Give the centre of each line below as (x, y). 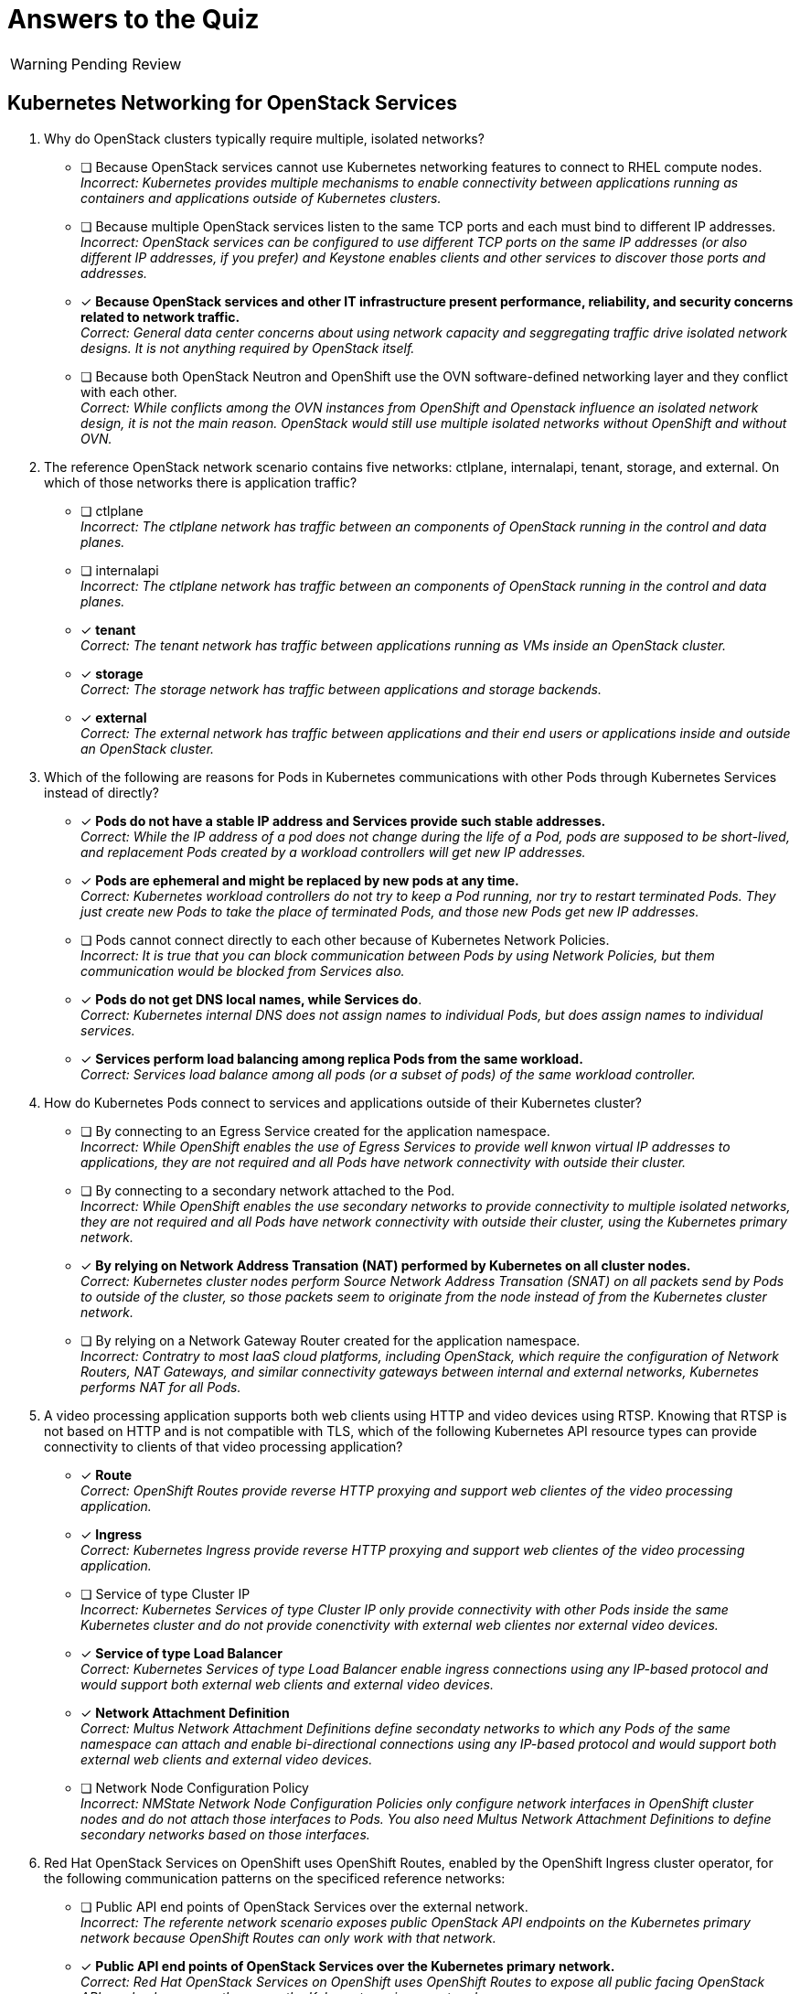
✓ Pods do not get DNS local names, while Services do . (251, 999)
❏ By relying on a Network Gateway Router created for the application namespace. (331, 1340)
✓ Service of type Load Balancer (181, 1653)
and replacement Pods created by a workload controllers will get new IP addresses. (333, 852)
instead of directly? (101, 792)
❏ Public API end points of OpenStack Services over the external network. (304, 1906)
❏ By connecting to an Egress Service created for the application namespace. (315, 1131)
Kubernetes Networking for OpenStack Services (232, 103)
